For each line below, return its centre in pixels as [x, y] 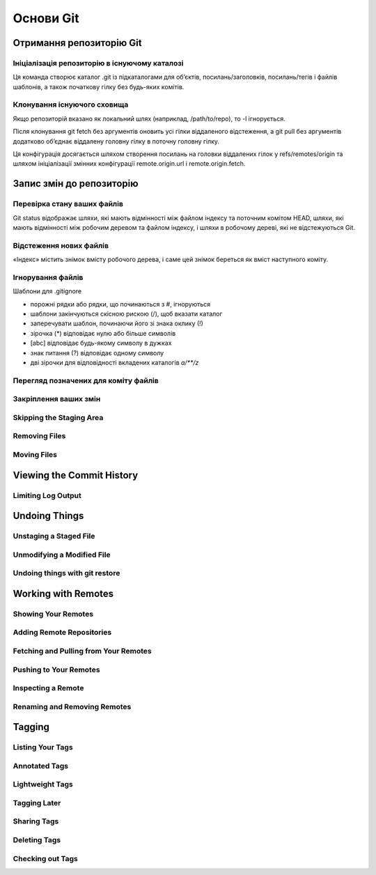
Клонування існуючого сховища [71, 104]
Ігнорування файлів [48, 277]
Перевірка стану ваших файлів [68, 204]
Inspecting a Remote [48, 688]
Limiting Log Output [47, 495]
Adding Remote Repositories [62, 633]
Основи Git [46, 18]
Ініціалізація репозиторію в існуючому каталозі [98, 63]
